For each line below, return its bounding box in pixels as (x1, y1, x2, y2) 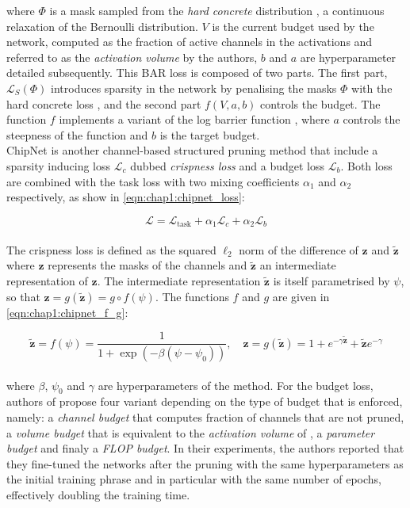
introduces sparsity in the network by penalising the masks (51, 79, 337, 96)
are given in (272, 288, 330, 304)
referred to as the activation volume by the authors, (6, 48, 258, 65)
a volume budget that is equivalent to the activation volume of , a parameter (6, 424, 375, 441)
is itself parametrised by (273, 272, 390, 288)
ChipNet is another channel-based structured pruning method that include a (6, 142, 378, 159)
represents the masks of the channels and (48, 257, 247, 273)
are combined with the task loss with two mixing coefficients (6, 173, 300, 189)
